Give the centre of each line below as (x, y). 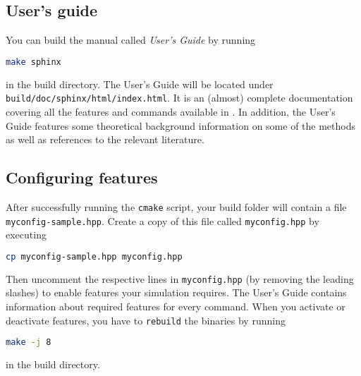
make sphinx (33, 62)
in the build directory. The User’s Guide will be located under (140, 84)
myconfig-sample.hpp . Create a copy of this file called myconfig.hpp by (163, 220)
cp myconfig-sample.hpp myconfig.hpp (94, 256)
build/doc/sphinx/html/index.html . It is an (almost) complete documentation (179, 98)
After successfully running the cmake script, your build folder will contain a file (176, 206)
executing (26, 235)
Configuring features (82, 177)
